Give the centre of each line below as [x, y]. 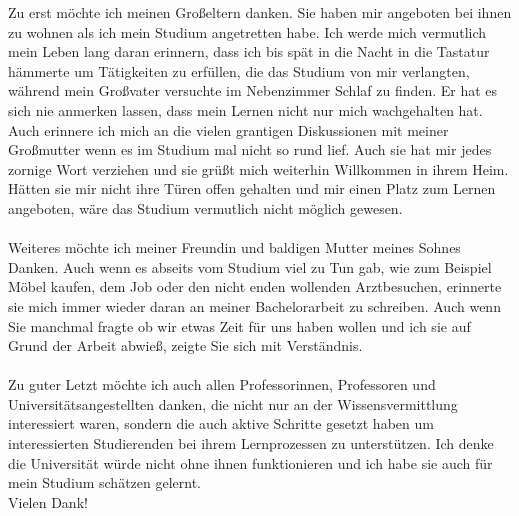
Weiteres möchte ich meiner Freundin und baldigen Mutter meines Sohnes [234, 247]
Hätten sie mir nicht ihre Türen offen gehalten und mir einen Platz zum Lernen [252, 188]
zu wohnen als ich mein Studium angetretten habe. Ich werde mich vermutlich [247, 31]
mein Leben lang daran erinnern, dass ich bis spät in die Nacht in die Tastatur [249, 51]
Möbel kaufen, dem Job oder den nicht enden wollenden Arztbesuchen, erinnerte [255, 286]
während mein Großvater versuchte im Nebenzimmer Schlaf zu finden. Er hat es [253, 90]
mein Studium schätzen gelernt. [105, 482]
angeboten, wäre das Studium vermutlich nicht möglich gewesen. [205, 207]
